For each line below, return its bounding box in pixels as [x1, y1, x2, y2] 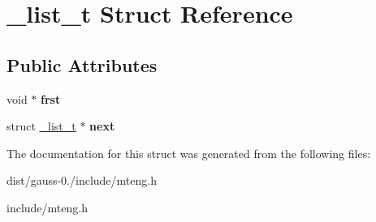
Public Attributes [6, 52, 158, 77]
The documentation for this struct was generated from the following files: [6, 144, 371, 161]
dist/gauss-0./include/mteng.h [6, 172, 157, 189]
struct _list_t [6, 117, 76, 134]
